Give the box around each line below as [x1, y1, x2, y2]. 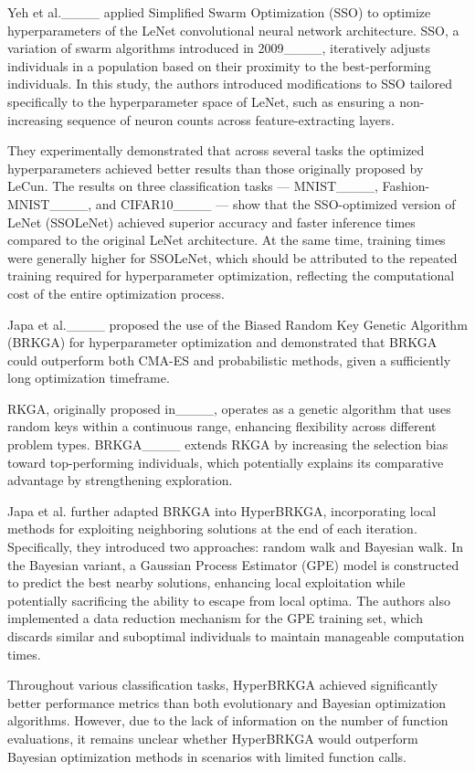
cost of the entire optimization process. [7, 283, 225, 302]
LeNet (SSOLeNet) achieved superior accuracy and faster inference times [7, 212, 416, 231]
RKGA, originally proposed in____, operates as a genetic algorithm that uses [7, 398, 451, 418]
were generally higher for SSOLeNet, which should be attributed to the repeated [7, 248, 458, 267]
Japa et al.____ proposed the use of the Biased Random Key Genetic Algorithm [7, 314, 468, 333]
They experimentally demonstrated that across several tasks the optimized [7, 141, 425, 160]
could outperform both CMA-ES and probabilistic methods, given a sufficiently [7, 350, 451, 369]
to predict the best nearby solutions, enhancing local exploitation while [7, 573, 406, 592]
